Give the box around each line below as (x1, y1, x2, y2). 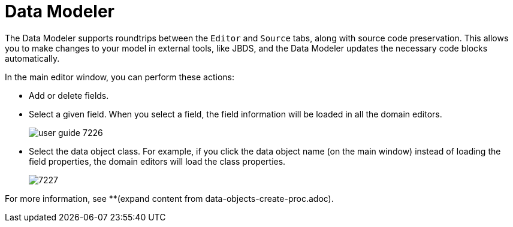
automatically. (5, 53, 60, 63)
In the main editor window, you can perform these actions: (5, 71, 234, 82)
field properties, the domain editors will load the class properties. (29, 156, 286, 167)
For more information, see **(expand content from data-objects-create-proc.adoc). (5, 193, 334, 204)
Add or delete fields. (29, 90, 109, 101)
